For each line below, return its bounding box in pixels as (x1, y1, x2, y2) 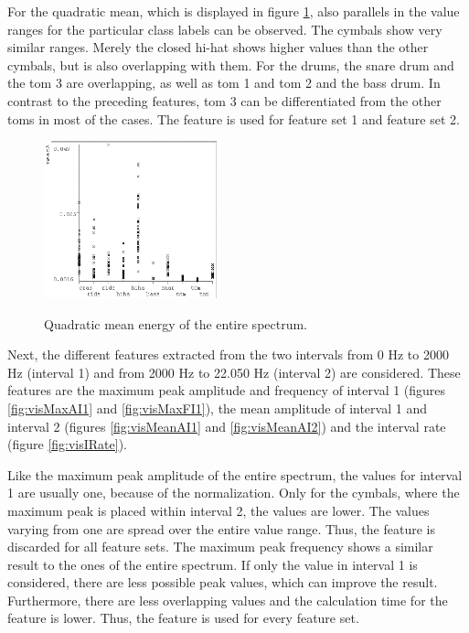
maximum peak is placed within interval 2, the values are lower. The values (7, 500, 430, 520)
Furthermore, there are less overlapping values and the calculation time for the (7, 590, 448, 609)
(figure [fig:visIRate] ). (7, 435, 128, 454)
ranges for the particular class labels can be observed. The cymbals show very (7, 19, 442, 38)
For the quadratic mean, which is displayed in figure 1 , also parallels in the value (7, 2, 460, 20)
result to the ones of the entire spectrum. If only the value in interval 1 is (7, 554, 418, 574)
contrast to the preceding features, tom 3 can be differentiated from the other (7, 91, 442, 110)
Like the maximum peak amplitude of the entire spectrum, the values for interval (7, 465, 463, 484)
